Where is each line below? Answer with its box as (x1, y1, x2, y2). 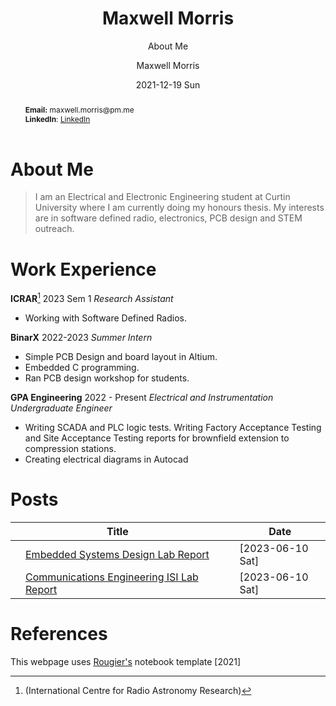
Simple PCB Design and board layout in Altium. (24, 351, 218, 363)
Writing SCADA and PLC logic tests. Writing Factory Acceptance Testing (24, 422, 322, 434)
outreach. (34, 223, 75, 235)
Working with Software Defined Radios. (24, 312, 187, 324)
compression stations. (24, 443, 117, 455)
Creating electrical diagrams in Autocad (24, 453, 189, 466)
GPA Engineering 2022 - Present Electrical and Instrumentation (10, 392, 274, 404)
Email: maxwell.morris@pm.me (24, 104, 135, 115)
